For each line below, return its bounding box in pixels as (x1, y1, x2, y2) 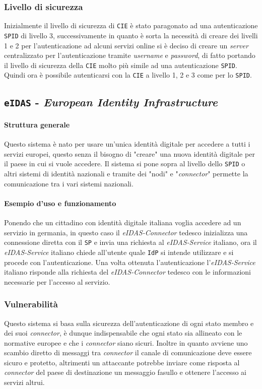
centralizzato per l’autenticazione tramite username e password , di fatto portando (4, 50, 255, 60)
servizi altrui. (4, 377, 45, 387)
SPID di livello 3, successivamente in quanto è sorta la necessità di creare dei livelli (4, 30, 258, 40)
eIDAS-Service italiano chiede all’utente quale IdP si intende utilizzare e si (4, 246, 234, 257)
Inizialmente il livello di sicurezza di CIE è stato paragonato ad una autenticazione (4, 20, 258, 31)
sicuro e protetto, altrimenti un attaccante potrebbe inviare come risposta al (4, 357, 240, 367)
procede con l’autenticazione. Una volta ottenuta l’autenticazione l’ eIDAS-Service (4, 256, 255, 267)
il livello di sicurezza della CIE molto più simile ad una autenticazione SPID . (4, 59, 237, 70)
